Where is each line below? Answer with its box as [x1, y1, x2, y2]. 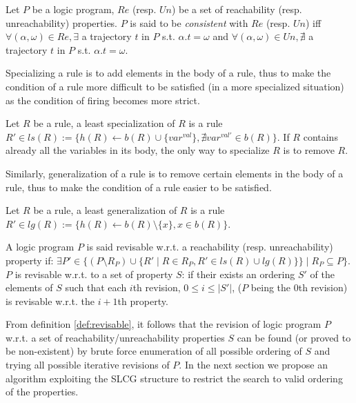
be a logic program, [32, 2, 115, 16]
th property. [117, 293, 168, 308]
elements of [6, 280, 53, 295]
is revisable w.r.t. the [6, 293, 95, 308]
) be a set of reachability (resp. [171, 2, 302, 16]
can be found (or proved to [237, 330, 351, 344]
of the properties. [6, 384, 79, 399]
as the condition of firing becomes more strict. [6, 92, 200, 107]
